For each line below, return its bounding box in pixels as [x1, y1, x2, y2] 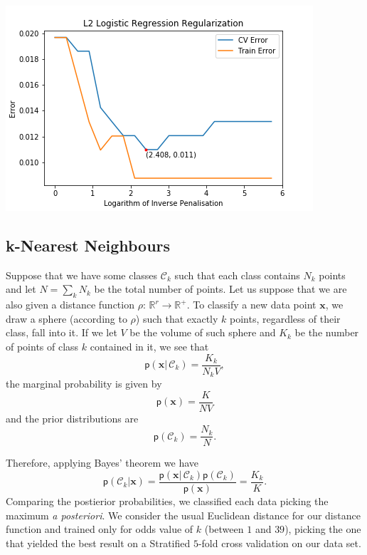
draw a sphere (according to [6, 311, 127, 326]
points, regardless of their [230, 311, 341, 326]
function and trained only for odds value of [6, 522, 193, 536]
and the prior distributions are [6, 410, 139, 425]
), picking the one [284, 522, 361, 536]
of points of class [6, 338, 79, 353]
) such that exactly [135, 311, 218, 326]
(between [204, 522, 244, 536]
